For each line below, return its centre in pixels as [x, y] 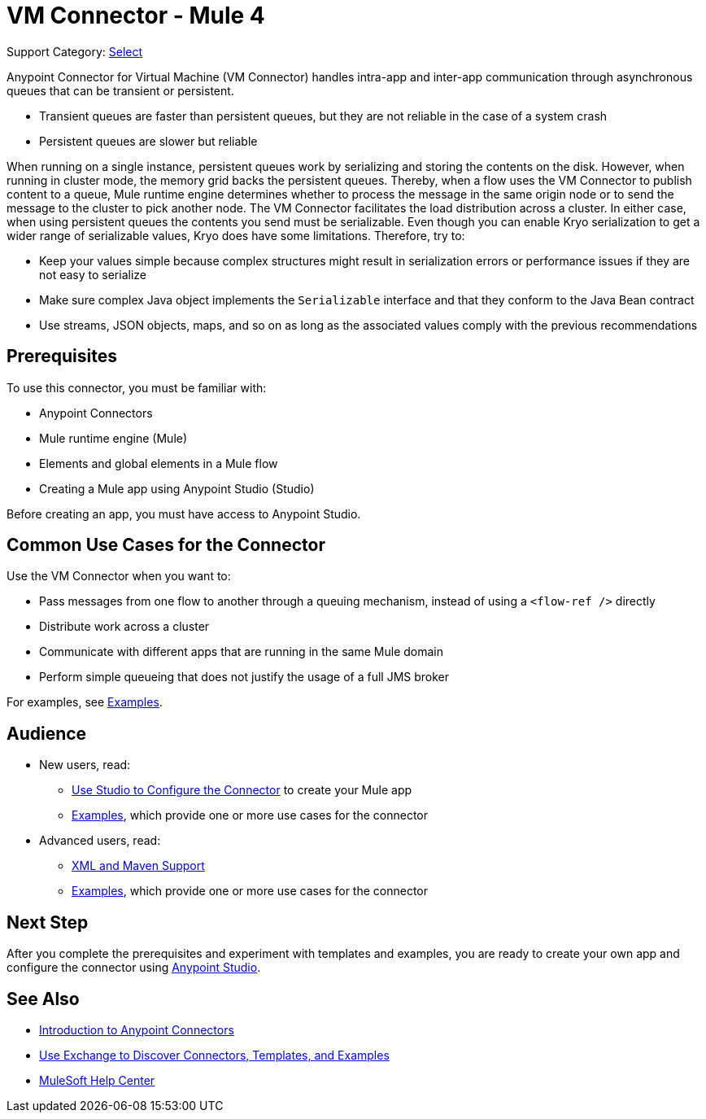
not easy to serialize [93, 274]
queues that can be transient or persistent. [120, 90]
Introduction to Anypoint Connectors [137, 1029]
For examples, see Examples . [85, 702]
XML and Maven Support [138, 866]
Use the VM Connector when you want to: [119, 576]
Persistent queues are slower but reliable [148, 141]
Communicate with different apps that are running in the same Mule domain [241, 652]
